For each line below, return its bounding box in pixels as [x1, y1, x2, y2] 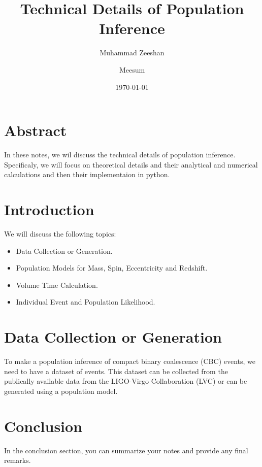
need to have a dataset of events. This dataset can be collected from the [4, 365, 228, 376]
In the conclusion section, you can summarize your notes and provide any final [4, 445, 248, 455]
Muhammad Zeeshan [100, 47, 165, 58]
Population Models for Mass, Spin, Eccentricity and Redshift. [16, 262, 208, 273]
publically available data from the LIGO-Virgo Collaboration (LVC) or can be [4, 376, 247, 386]
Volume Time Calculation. [16, 279, 98, 290]
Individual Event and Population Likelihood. [16, 296, 155, 307]
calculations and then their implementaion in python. [4, 169, 170, 180]
